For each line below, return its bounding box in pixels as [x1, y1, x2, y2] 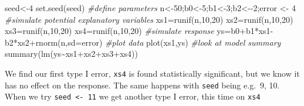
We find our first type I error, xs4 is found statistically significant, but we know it [5, 67, 300, 79]
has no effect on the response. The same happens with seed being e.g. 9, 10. [5, 78, 280, 91]
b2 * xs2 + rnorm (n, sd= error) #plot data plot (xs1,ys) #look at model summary [5, 36, 281, 48]
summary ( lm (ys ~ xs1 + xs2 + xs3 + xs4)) [5, 47, 138, 60]
